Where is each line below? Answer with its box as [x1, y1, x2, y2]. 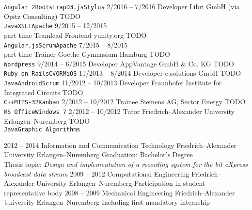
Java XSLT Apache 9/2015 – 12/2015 [4, 20, 107, 31]
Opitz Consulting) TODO [4, 11, 80, 21]
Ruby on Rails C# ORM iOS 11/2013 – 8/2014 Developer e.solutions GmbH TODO [4, 68, 241, 78]
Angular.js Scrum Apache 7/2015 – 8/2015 [4, 39, 128, 49]
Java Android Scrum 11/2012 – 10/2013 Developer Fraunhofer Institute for [4, 78, 222, 88]
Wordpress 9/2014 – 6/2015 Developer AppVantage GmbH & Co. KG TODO [4, 58, 234, 68]
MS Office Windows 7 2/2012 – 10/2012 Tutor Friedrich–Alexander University [4, 106, 235, 116]
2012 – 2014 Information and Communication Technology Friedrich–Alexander [4, 140, 236, 150]
